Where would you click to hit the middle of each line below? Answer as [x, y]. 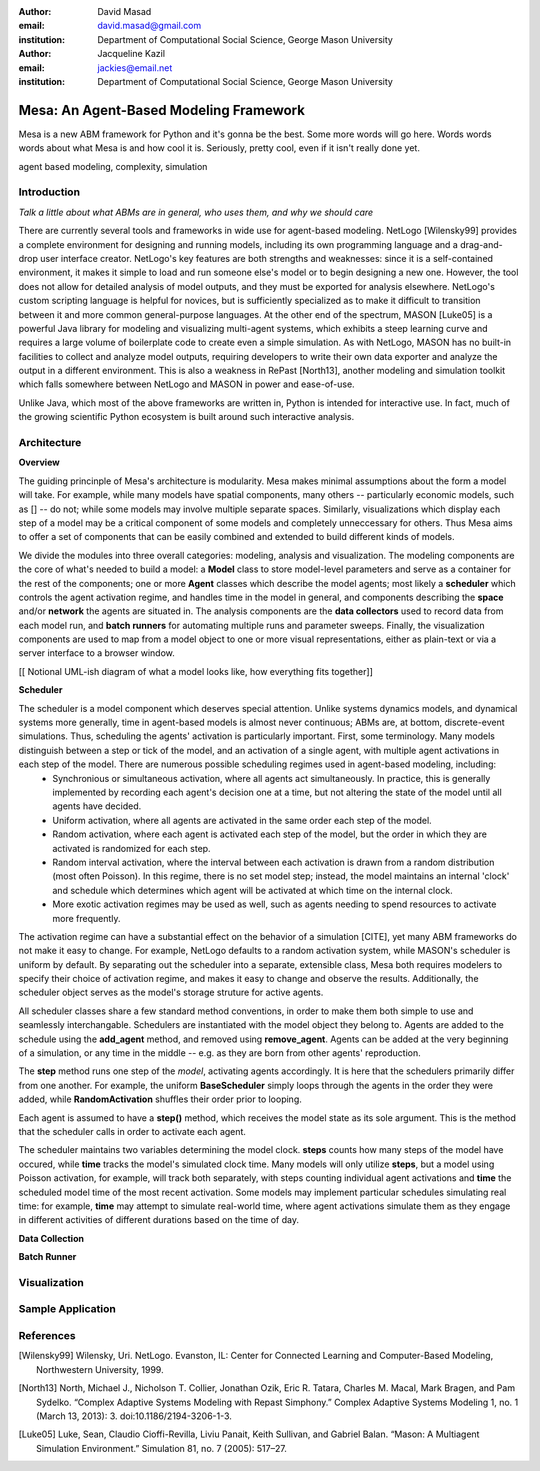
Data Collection [51, 1238]
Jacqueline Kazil [131, 54]
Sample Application [67, 1309]
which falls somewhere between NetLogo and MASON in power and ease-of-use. [186, 384]
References [47, 1335]
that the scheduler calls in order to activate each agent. [132, 1131]
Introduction [49, 192]
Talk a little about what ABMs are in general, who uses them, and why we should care [196, 212]
